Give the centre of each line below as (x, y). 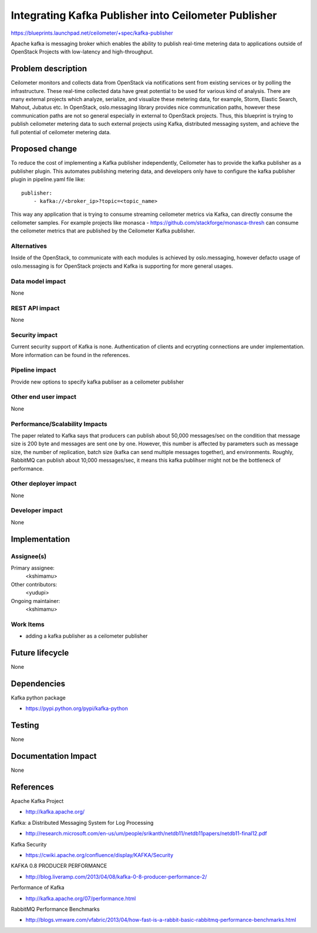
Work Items (28, 624)
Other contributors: (34, 584)
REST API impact (35, 308)
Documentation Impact (54, 756)
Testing (25, 726)
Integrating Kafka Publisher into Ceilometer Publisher (144, 15)
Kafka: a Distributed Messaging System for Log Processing (82, 822)
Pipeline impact (33, 370)
